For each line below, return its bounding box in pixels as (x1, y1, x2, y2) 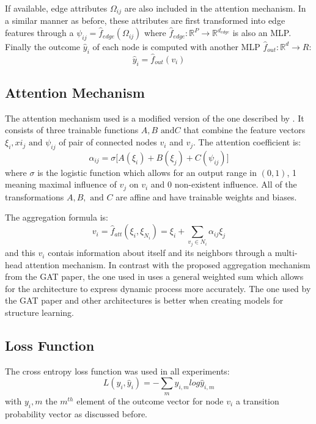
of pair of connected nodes (59, 136, 157, 148)
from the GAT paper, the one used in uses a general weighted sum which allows (5, 270, 304, 283)
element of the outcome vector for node (76, 394, 224, 407)
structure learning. (5, 306, 74, 319)
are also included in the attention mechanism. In (124, 2, 306, 14)
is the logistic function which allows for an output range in (37, 166, 257, 178)
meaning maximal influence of (5, 178, 117, 191)
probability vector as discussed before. (5, 407, 147, 420)
